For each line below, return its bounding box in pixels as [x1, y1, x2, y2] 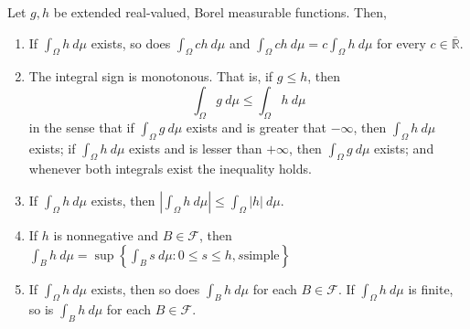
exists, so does [91, 33, 171, 52]
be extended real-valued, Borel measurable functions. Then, [53, 3, 387, 21]
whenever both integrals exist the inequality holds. [28, 159, 312, 178]
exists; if [28, 138, 76, 157]
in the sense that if [28, 117, 134, 136]
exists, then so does [91, 279, 200, 298]
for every [377, 33, 426, 52]
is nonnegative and [53, 225, 158, 244]
